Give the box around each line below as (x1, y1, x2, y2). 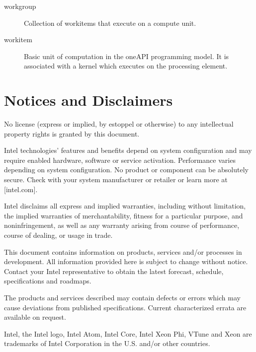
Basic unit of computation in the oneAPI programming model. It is (24, 51, 229, 61)
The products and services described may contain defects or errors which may (4, 292, 241, 302)
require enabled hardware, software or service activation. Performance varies (4, 154, 236, 165)
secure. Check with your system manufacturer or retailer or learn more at (4, 174, 228, 185)
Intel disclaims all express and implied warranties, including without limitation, (4, 201, 246, 211)
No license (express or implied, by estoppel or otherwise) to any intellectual (4, 119, 234, 129)
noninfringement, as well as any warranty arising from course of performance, (4, 220, 240, 230)
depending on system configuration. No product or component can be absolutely (4, 164, 249, 175)
